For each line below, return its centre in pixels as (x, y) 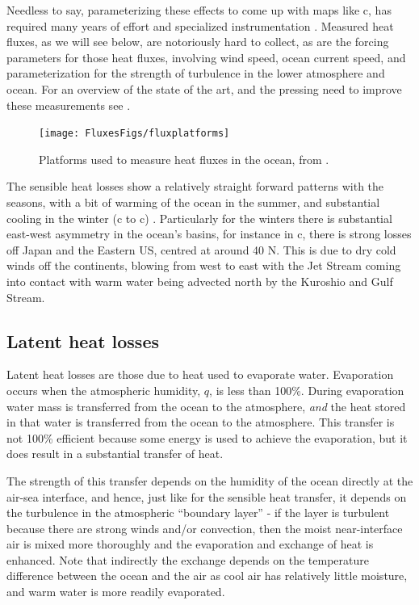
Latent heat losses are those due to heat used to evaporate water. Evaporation (200, 374)
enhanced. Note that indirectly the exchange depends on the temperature (188, 559)
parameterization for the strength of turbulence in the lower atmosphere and (196, 73)
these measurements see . (69, 105)
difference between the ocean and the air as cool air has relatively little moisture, (207, 576)
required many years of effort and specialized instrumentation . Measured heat (200, 25)
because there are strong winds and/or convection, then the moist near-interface (205, 528)
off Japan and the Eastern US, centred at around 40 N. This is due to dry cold (201, 249)
